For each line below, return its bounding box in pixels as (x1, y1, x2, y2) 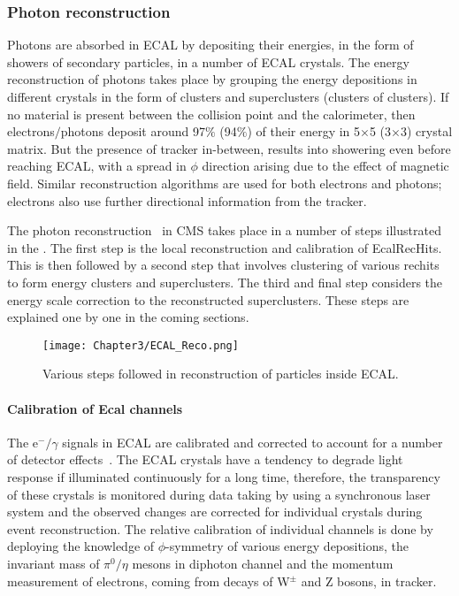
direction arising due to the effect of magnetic (202, 157, 449, 175)
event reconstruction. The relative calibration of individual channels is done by (7, 519, 433, 538)
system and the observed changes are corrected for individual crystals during (7, 502, 423, 521)
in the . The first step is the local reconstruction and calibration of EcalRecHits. (7, 238, 442, 256)
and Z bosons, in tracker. (301, 571, 437, 590)
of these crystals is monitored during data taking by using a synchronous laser (7, 485, 431, 503)
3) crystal (400, 122, 453, 141)
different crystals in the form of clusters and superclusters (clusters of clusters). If (7, 88, 449, 105)
